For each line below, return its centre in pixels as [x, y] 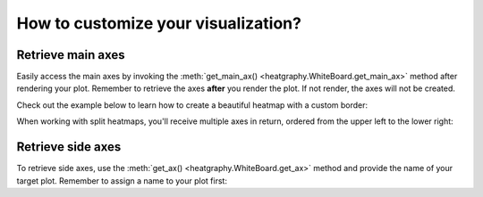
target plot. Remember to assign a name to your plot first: [122, 181]
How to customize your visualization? [159, 23]
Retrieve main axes [71, 55]
